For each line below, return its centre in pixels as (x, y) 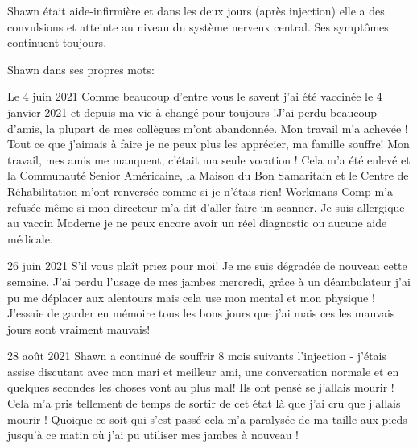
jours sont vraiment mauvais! (79, 328)
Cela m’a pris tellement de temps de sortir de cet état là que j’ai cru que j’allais (204, 403)
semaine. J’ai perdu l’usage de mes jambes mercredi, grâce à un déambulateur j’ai (209, 281)
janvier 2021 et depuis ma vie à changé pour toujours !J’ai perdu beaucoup (192, 112)
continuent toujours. (57, 42)
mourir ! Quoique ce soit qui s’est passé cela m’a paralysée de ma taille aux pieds (207, 419)
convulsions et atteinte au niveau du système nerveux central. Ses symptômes (198, 26)
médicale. (30, 238)
